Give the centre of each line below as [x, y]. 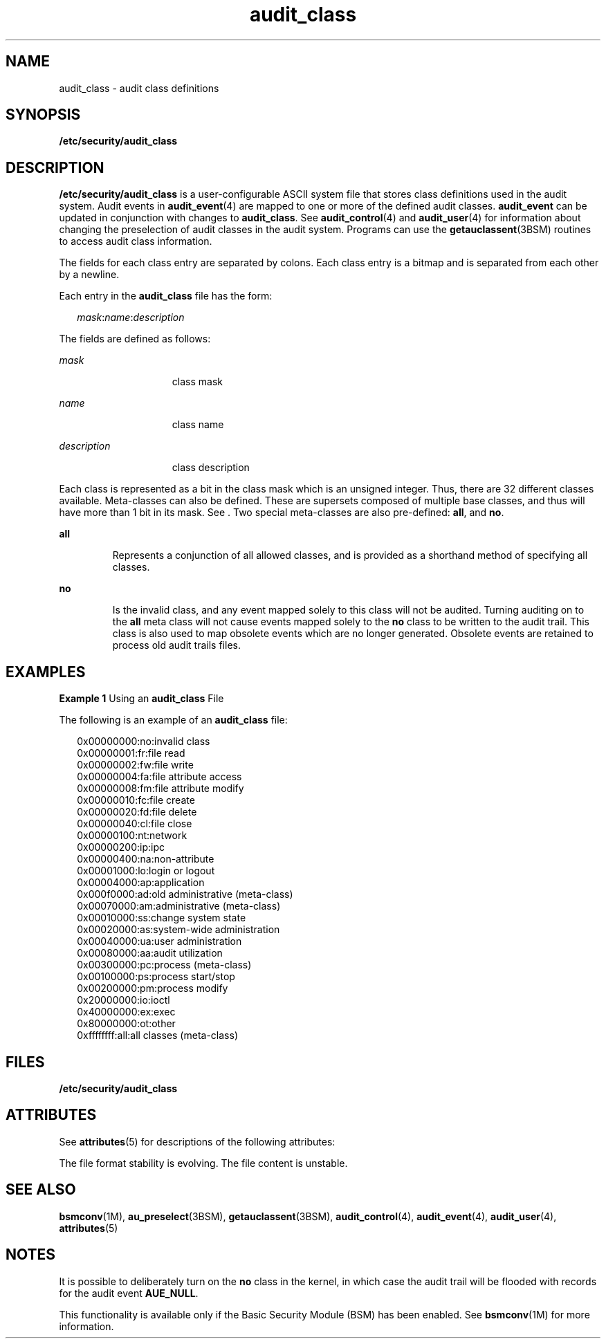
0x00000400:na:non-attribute [146, 859]
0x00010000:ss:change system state [162, 918]
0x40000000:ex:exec [126, 1012]
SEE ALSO [41, 1190]
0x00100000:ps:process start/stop [156, 977]
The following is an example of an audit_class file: [173, 720]
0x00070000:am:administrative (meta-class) [179, 906]
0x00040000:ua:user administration [159, 941]
